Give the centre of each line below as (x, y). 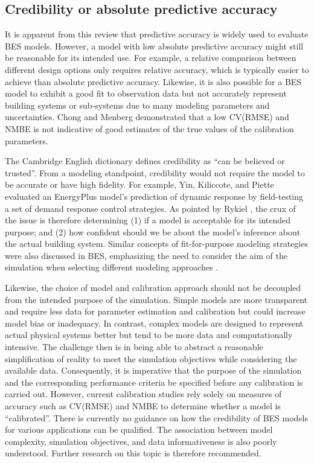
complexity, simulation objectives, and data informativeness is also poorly (141, 441)
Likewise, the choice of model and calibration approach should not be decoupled (153, 288)
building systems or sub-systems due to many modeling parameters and (137, 105)
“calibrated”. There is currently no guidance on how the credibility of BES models (157, 417)
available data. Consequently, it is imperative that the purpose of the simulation (153, 370)
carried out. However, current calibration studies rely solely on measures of (143, 394)
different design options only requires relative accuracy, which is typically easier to (157, 69)
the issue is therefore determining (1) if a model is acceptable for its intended (148, 220)
